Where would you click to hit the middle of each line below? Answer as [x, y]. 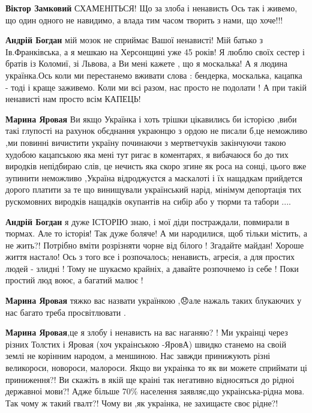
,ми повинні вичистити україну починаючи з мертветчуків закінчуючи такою [146, 142]
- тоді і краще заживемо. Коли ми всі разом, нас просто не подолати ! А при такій [156, 87]
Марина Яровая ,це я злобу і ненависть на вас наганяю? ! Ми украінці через [147, 332]
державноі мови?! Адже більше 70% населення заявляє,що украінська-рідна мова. [155, 391]
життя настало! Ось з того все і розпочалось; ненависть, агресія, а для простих [150, 257]
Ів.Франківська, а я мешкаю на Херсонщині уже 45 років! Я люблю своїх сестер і [155, 51]
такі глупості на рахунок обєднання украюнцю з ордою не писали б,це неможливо [156, 131]
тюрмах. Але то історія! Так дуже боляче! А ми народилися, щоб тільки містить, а [156, 233]
